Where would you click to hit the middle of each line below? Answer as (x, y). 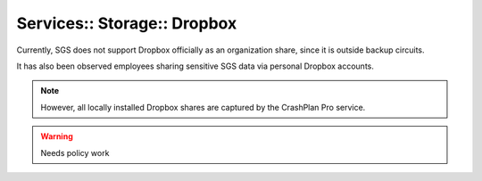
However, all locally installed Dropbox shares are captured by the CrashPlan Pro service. (203, 107)
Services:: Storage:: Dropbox (127, 23)
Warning (57, 136)
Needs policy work (75, 152)
